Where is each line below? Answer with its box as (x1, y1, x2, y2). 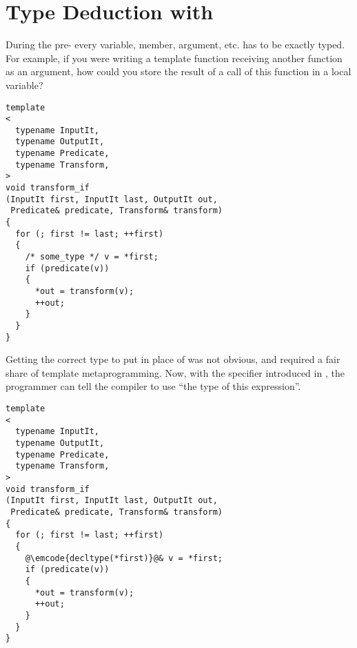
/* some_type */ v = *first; (25, 252, 159, 262)
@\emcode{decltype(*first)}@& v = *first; (25, 553, 223, 563)
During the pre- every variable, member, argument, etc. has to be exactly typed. (6, 37, 345, 52)
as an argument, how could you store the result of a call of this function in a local (6, 64, 351, 79)
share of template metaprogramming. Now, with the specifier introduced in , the (6, 365, 345, 380)
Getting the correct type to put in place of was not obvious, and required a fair (6, 352, 340, 366)
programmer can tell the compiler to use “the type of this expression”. (6, 379, 301, 393)
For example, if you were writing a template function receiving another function (6, 50, 343, 65)
